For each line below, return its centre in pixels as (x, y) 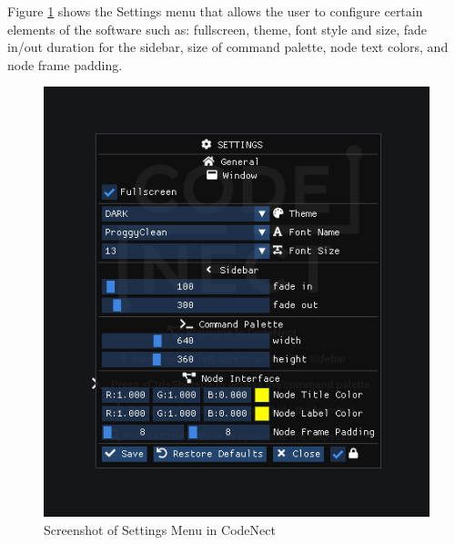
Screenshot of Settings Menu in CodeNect (160, 529)
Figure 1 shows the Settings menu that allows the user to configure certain (215, 11)
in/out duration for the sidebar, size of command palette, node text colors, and (228, 47)
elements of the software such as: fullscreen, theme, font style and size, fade (217, 29)
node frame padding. (65, 64)
